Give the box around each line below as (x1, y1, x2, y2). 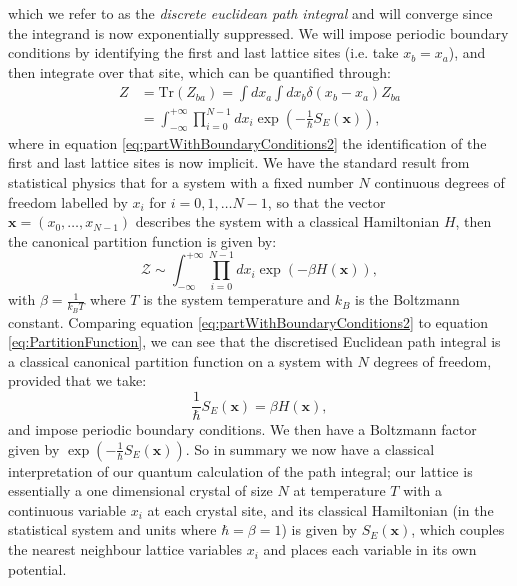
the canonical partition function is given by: (8, 230, 277, 251)
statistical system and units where (8, 519, 217, 540)
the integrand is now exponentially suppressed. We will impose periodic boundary (8, 22, 509, 43)
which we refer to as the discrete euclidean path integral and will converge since (8, 3, 493, 23)
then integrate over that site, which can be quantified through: (8, 61, 391, 82)
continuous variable (8, 499, 126, 520)
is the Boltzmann (355, 289, 460, 310)
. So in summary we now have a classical (185, 438, 435, 459)
